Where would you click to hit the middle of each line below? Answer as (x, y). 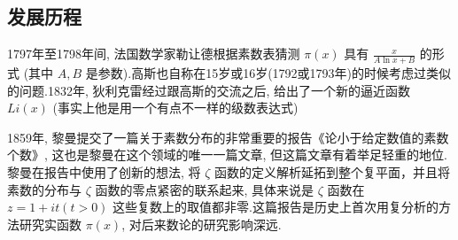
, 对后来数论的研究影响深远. (202, 224)
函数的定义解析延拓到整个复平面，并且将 (333, 172)
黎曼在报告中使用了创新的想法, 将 (104, 172)
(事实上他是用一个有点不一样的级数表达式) (175, 108)
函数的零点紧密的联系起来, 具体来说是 (205, 189)
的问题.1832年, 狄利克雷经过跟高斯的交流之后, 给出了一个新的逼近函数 (209, 90)
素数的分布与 (44, 189)
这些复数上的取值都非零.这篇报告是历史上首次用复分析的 (276, 207)
